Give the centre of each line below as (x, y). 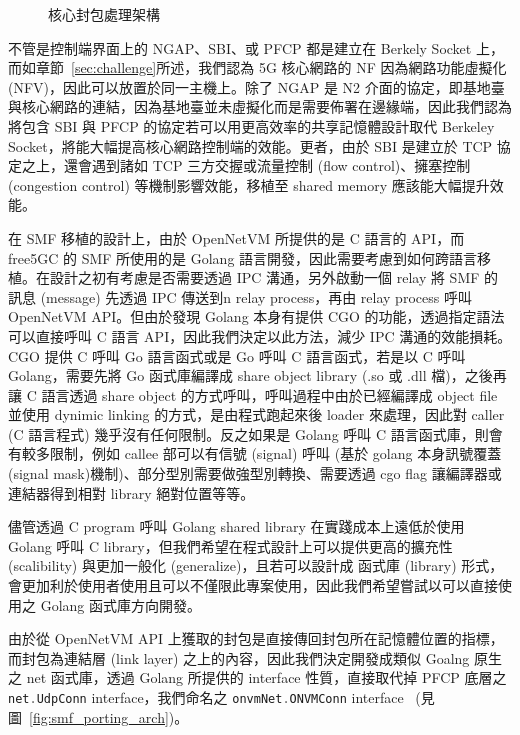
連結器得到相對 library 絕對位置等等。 (131, 492)
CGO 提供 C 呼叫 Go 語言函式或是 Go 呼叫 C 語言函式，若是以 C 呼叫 (237, 355)
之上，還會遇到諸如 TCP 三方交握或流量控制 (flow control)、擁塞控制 (246, 165)
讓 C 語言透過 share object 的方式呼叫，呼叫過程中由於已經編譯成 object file (253, 394)
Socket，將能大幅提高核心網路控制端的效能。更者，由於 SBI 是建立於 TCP (250, 145)
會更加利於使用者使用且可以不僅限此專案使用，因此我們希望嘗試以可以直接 (253, 585)
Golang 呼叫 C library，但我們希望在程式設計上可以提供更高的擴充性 (230, 545)
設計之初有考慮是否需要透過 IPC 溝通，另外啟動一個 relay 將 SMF (264, 277)
